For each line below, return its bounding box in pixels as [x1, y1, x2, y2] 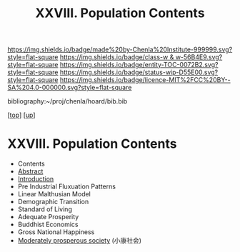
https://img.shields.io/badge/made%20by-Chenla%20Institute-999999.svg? [7, 45, 233, 54]
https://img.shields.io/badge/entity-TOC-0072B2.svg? [59, 61, 219, 69]
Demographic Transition [17, 198, 89, 206]
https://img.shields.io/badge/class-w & [59, 53, 174, 61]
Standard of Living [17, 205, 73, 213]
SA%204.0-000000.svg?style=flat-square [7, 84, 132, 92]
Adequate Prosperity [17, 213, 79, 221]
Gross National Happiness [17, 228, 95, 236]
